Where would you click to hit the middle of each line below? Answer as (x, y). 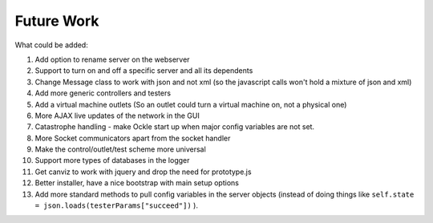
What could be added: (51, 45)
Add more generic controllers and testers (103, 93)
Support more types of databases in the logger (112, 160)
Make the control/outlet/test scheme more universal (120, 149)
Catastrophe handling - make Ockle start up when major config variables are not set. (175, 127)
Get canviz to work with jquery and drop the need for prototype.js (143, 172)
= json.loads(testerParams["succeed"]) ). (116, 205)
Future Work (57, 21)
